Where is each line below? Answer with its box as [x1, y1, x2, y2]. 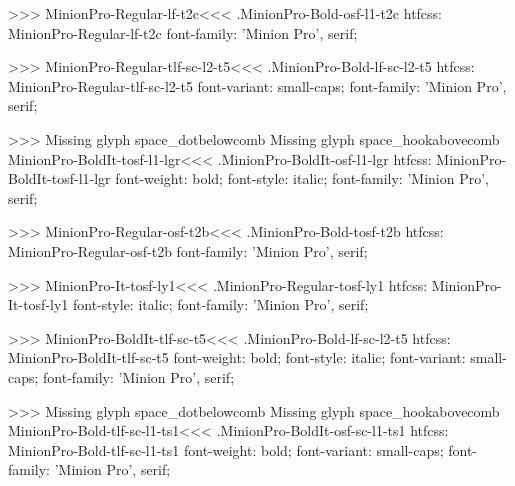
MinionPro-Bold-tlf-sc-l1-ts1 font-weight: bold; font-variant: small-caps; [8, 439, 444, 460]
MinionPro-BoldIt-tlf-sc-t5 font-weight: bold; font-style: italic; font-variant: [8, 347, 466, 368]
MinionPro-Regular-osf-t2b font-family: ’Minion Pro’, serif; [8, 240, 368, 261]
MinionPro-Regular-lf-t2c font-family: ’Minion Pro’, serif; [8, 22, 358, 43]
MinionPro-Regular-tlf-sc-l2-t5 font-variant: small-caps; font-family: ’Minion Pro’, [8, 75, 507, 96]
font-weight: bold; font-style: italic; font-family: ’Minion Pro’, [115, 168, 489, 189]
